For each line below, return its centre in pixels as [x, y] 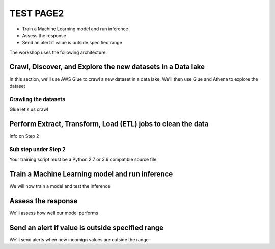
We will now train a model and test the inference [60, 186]
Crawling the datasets [37, 99]
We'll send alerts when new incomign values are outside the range [79, 239]
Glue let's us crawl [29, 109]
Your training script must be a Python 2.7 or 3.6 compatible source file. [84, 159]
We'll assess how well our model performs [54, 213]
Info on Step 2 [24, 136]
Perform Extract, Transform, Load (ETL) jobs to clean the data [109, 124]
